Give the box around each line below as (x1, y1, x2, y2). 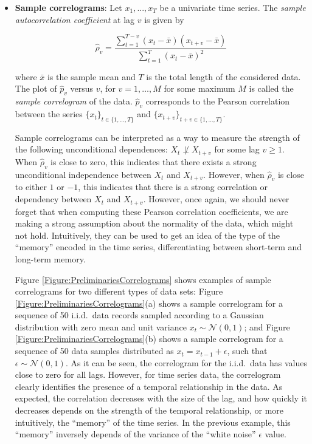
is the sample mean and (47, 70, 136, 83)
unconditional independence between (15, 168, 151, 180)
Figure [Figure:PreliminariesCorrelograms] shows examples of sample (15, 273, 271, 285)
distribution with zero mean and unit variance (15, 320, 187, 333)
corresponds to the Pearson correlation (145, 95, 290, 108)
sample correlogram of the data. (15, 95, 133, 108)
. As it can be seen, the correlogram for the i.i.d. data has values (65, 356, 307, 369)
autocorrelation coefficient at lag (15, 13, 135, 26)
